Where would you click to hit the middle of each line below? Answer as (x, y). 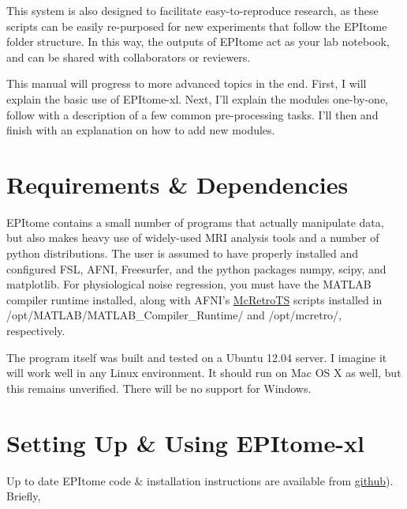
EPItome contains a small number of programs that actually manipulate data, (195, 222)
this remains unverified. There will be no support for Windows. (159, 388)
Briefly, (24, 496)
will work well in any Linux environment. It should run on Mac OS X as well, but (204, 373)
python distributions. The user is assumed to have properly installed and (183, 253)
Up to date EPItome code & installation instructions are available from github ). (200, 480)
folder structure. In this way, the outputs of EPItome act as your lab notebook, (198, 41)
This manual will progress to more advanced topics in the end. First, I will (187, 83)
